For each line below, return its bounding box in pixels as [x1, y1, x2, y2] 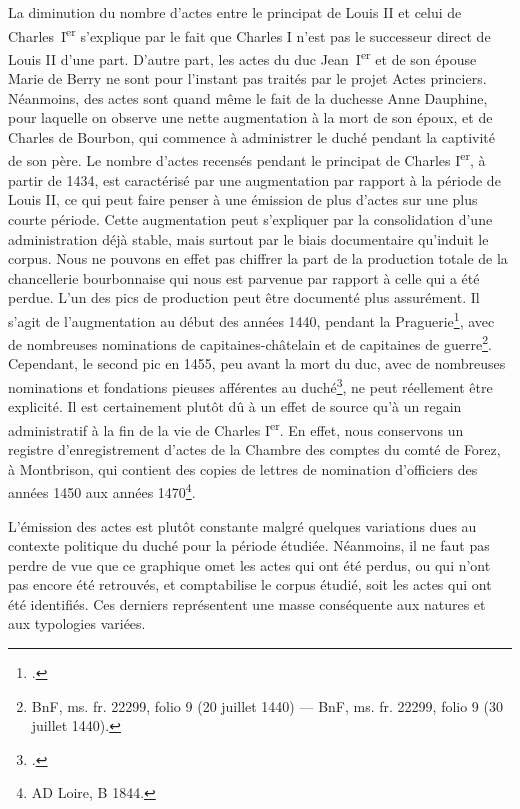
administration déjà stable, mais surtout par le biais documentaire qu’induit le [8, 228, 489, 249]
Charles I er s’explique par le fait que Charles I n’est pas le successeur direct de [8, 22, 491, 46]
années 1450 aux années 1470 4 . [8, 479, 196, 502]
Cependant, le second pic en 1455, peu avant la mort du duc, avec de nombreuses [8, 353, 506, 374]
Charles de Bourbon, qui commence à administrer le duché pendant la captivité [8, 126, 496, 147]
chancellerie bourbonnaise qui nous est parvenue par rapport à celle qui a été [8, 267, 480, 288]
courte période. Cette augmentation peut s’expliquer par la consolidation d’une [8, 208, 493, 229]
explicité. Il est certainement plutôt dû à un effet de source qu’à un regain [8, 396, 462, 417]
